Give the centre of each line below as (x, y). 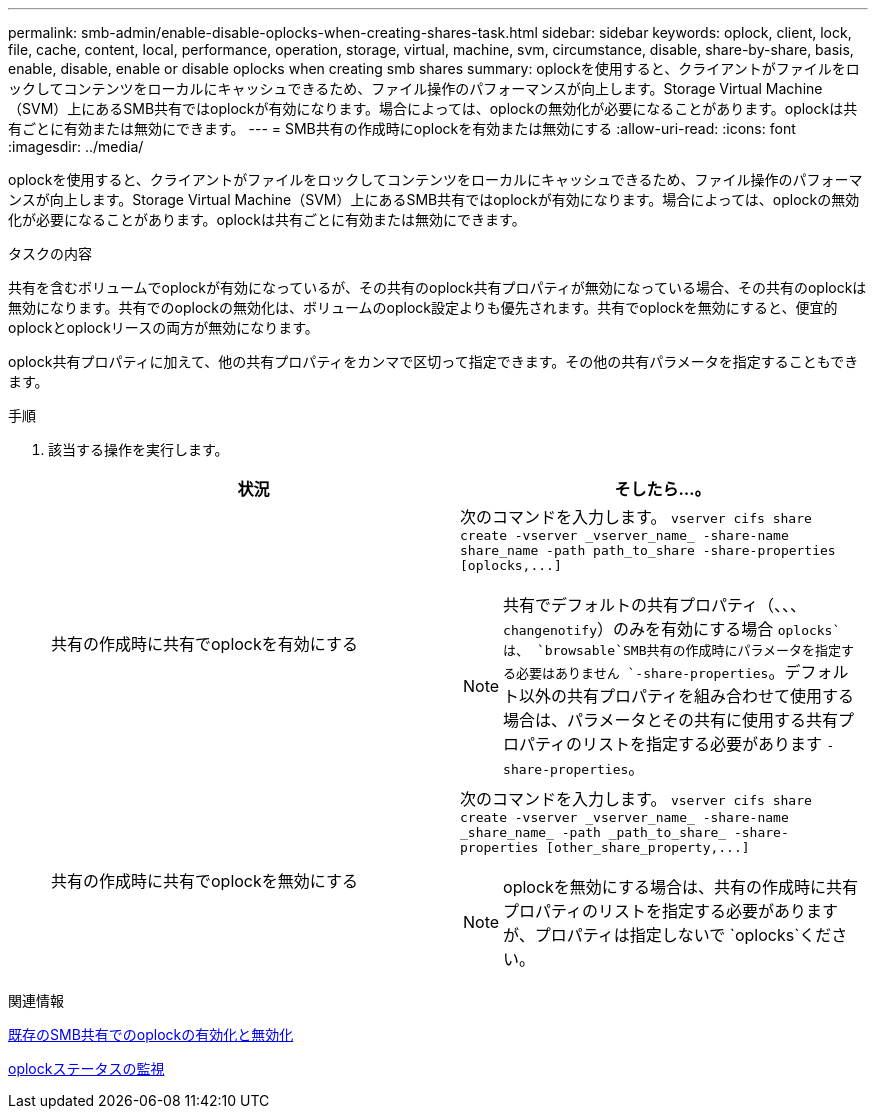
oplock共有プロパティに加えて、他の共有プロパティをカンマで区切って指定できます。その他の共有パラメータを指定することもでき (433, 361)
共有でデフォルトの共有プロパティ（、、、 (655, 605)
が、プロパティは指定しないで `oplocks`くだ (667, 935)
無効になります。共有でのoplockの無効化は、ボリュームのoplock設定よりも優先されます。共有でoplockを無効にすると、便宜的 (423, 307)
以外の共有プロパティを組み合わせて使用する (687, 696)
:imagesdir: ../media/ (76, 146)
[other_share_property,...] (648, 847)
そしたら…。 (662, 489)
